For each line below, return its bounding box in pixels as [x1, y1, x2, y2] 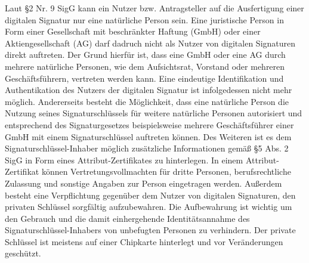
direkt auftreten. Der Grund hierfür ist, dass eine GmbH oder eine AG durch [5, 48, 286, 61]
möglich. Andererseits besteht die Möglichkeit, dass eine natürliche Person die [5, 95, 289, 107]
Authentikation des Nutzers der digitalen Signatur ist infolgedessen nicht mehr [5, 83, 292, 96]
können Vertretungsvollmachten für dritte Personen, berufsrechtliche [41, 165, 291, 178]
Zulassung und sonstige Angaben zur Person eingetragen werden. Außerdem [5, 177, 282, 189]
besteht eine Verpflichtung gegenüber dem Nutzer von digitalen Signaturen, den [5, 188, 296, 201]
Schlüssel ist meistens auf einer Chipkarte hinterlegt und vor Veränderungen [5, 235, 283, 247]
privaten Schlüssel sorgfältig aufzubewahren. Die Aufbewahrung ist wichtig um [5, 200, 292, 213]
